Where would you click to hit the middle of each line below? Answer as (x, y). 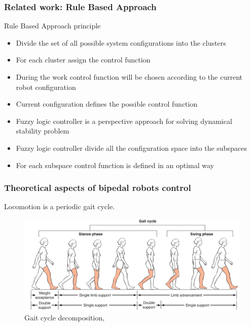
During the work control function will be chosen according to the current (129, 77)
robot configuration (46, 87)
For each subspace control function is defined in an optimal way (115, 165)
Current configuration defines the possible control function (107, 104)
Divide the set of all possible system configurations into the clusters (121, 42)
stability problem (43, 131)
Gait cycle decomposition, (65, 318)
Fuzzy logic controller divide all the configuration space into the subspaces (131, 148)
